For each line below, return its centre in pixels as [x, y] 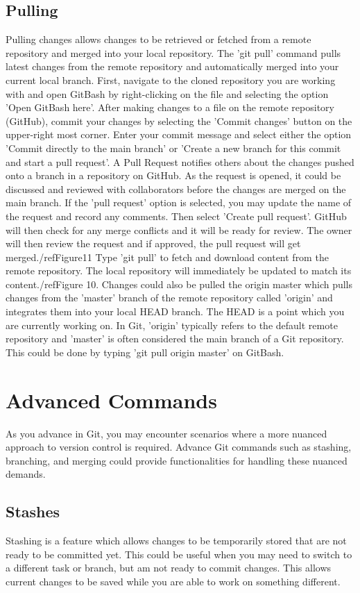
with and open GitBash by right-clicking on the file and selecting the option [167, 93]
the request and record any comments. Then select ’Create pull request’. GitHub [176, 216]
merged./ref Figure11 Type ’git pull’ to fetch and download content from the [167, 257]
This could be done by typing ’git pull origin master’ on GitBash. [145, 352]
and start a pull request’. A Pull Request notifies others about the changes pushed [180, 161]
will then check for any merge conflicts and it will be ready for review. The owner [179, 229]
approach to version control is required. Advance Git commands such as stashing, [179, 447]
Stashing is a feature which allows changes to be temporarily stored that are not [176, 541]
